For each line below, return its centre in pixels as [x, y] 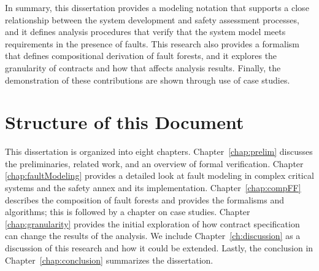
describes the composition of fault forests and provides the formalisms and [144, 199]
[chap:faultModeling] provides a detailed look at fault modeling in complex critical [159, 175]
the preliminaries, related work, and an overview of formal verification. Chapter [154, 163]
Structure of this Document [125, 122]
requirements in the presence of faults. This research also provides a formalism [152, 43]
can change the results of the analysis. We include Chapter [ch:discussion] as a [153, 236]
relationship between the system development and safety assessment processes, [152, 19]
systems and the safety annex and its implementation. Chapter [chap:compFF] [153, 188]
